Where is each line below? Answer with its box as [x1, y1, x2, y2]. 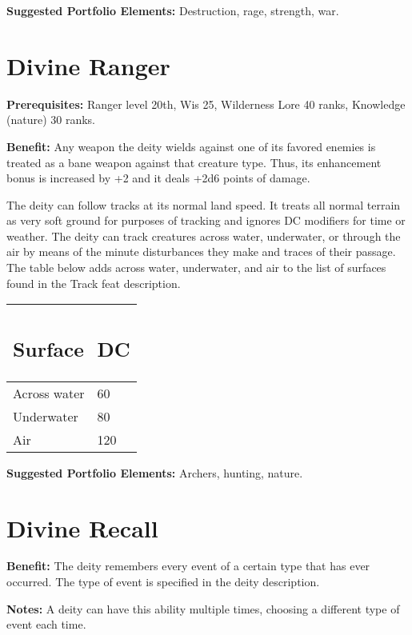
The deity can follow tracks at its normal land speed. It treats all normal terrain [6, 196, 401, 213]
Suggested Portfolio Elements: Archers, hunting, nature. [6, 464, 303, 481]
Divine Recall [6, 511, 158, 544]
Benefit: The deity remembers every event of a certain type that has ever [6, 557, 370, 574]
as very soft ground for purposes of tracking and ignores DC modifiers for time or [6, 212, 406, 229]
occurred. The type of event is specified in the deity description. [6, 573, 320, 590]
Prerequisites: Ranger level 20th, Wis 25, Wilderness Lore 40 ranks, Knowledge [6, 95, 406, 112]
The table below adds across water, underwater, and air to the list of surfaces [6, 259, 386, 276]
